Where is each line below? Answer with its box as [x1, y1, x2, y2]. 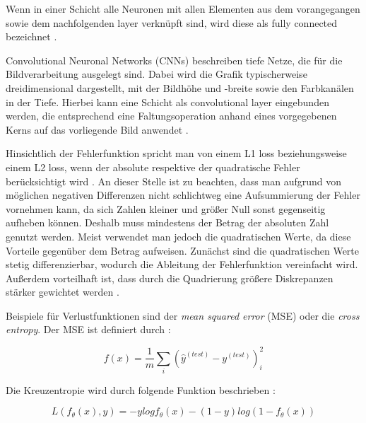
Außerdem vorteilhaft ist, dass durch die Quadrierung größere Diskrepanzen [6, 270, 333, 285]
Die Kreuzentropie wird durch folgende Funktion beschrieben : [6, 382, 276, 397]
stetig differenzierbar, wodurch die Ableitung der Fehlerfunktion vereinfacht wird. [6, 257, 358, 272]
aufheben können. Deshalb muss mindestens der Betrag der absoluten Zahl [6, 215, 329, 230]
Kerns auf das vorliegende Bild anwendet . [6, 122, 189, 137]
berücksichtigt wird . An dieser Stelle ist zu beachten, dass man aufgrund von [6, 173, 341, 188]
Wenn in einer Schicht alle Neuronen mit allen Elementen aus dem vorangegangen [6, 1, 360, 16]
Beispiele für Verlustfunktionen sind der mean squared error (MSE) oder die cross [6, 308, 360, 323]
